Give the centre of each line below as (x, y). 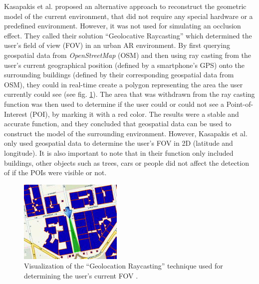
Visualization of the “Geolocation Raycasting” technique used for (124, 266)
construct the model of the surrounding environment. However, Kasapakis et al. (126, 133)
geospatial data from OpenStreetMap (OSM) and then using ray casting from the (128, 55)
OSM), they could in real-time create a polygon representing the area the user (124, 84)
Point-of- (240, 104)
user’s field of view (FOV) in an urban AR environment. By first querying (117, 45)
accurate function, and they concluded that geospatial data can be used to (118, 124)
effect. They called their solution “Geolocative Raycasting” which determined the (128, 35)
